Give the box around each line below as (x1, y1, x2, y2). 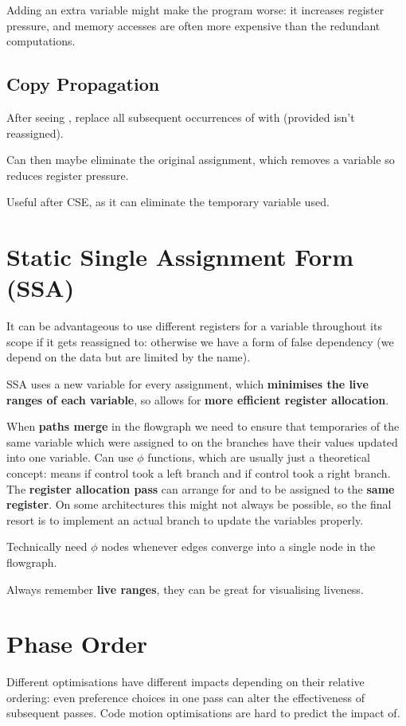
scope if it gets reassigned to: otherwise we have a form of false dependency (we (6, 333, 394, 349)
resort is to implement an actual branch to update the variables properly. (6, 511, 364, 528)
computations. (6, 33, 76, 49)
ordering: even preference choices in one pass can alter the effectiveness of (6, 689, 365, 705)
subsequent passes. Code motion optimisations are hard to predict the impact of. (6, 705, 400, 721)
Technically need (6, 538, 88, 555)
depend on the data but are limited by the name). (6, 349, 251, 365)
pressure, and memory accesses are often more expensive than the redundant (6, 17, 381, 33)
